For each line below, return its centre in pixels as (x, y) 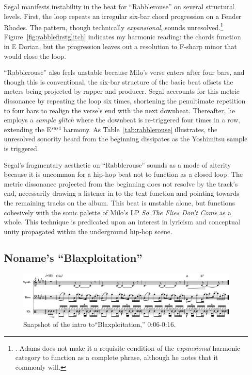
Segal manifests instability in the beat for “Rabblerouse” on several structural (119, 6)
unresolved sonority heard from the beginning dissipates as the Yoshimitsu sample (126, 139)
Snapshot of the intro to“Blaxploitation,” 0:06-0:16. (100, 324)
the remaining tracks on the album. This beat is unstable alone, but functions (119, 202)
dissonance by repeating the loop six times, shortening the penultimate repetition (125, 101)
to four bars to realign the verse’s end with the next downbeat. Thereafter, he (119, 110)
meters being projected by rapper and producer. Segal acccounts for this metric (122, 91)
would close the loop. (35, 56)
